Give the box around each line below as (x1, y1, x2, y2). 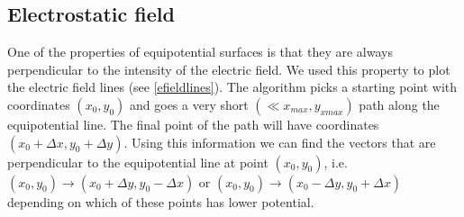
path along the (359, 95, 440, 113)
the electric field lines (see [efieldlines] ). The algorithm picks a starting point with (7, 77, 458, 96)
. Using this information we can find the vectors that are (123, 132, 436, 151)
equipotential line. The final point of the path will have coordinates (7, 114, 379, 133)
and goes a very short (130, 95, 249, 113)
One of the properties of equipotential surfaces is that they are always (7, 42, 393, 61)
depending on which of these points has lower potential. (7, 192, 314, 211)
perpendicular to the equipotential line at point (7, 152, 268, 171)
